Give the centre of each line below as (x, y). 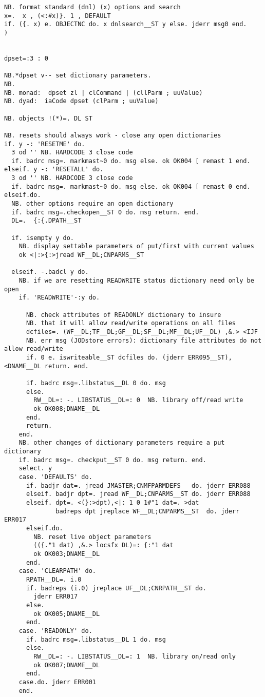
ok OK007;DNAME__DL (67, 665)
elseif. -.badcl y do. (50, 272)
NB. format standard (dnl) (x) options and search (92, 7)
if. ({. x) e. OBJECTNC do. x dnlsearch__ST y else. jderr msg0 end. (126, 24)
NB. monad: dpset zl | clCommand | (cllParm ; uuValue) (103, 93)
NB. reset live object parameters (92, 537)
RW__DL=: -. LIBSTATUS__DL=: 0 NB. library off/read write (138, 400)
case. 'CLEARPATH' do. (57, 571)
